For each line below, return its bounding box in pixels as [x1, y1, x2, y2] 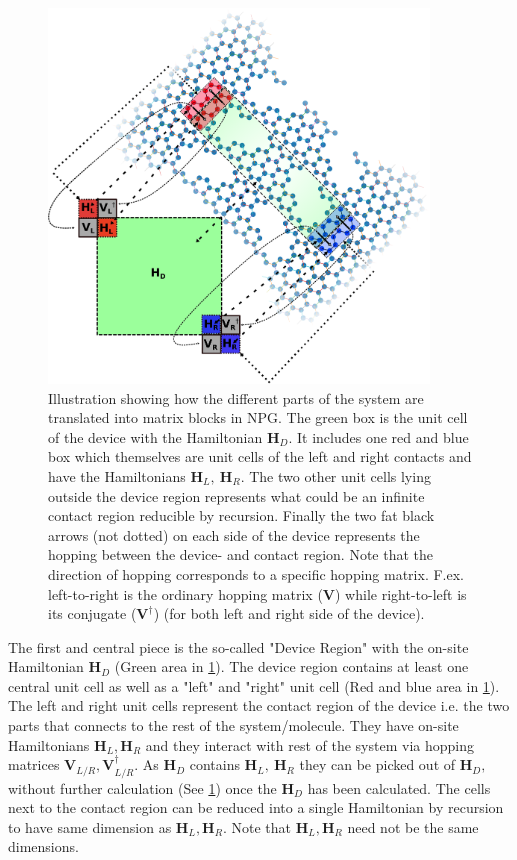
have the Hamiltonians [48, 465, 186, 486]
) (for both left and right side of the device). [153, 603, 425, 624]
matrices [8, 754, 60, 775]
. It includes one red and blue [288, 426, 469, 447]
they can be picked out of [299, 754, 456, 775]
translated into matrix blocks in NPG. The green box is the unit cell [48, 407, 468, 428]
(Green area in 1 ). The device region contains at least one [114, 656, 469, 677]
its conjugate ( [48, 603, 137, 624]
